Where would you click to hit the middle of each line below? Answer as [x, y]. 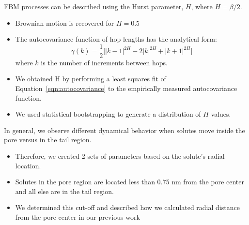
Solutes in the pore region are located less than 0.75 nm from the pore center [130, 182]
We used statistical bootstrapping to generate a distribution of [108, 114]
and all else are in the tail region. [64, 191]
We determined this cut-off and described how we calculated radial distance [127, 207]
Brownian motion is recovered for [65, 22]
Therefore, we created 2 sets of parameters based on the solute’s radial [120, 156]
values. [221, 114]
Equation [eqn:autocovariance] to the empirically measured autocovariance [126, 88]
